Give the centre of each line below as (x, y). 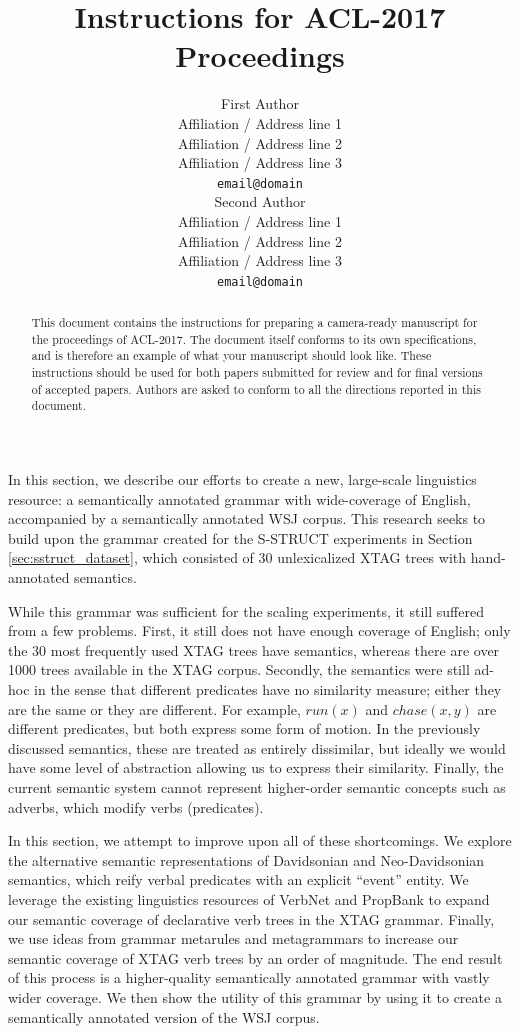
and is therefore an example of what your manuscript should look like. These (231, 355)
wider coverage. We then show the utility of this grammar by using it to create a (255, 996)
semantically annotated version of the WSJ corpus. (164, 1016)
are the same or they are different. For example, (154, 708)
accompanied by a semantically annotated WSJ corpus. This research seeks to (247, 518)
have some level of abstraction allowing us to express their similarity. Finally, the (256, 767)
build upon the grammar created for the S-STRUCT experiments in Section (240, 537)
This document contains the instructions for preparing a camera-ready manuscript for (254, 322)
